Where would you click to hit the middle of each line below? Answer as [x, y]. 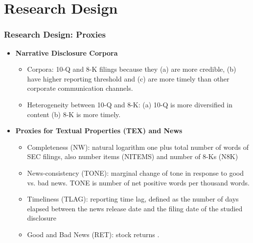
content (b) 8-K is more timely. [74, 114]
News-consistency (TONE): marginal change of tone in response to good [136, 172]
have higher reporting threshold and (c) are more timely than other [128, 78]
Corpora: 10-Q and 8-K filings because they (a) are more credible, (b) [132, 69]
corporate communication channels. [80, 88]
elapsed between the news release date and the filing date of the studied [135, 208]
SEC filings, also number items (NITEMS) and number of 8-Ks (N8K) [133, 156]
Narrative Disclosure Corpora [67, 52]
